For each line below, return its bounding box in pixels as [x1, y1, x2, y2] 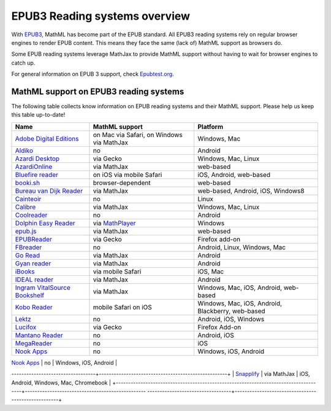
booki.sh [15, 178, 40, 187]
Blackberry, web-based [197, 307, 266, 315]
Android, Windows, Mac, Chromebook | [11, 378, 112, 386]
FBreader [15, 243, 42, 251]
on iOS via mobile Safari [93, 170, 162, 179]
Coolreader [15, 211, 48, 219]
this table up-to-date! [11, 111, 66, 119]
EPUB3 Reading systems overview [11, 9, 190, 23]
